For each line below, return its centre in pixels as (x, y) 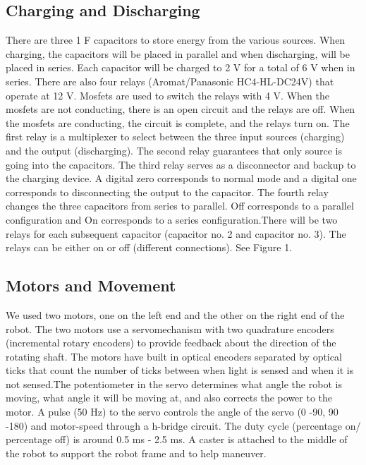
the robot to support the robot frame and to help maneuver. (136, 453)
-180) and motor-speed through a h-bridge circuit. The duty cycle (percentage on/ (183, 425)
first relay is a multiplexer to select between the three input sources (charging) (175, 137)
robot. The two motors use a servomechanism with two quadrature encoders (170, 328)
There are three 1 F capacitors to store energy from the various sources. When (176, 40)
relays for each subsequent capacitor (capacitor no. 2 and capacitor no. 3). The (176, 233)
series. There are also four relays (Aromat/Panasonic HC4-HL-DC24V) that (170, 81)
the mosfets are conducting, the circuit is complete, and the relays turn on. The (178, 122)
